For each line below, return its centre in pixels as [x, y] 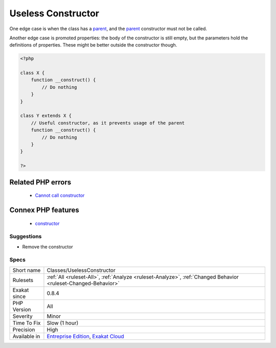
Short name [27, 270]
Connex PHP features [44, 210]
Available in [26, 336]
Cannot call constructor [60, 195]
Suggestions [26, 237]
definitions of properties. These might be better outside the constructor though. [93, 45]
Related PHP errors [40, 182]
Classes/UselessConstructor [81, 270]
